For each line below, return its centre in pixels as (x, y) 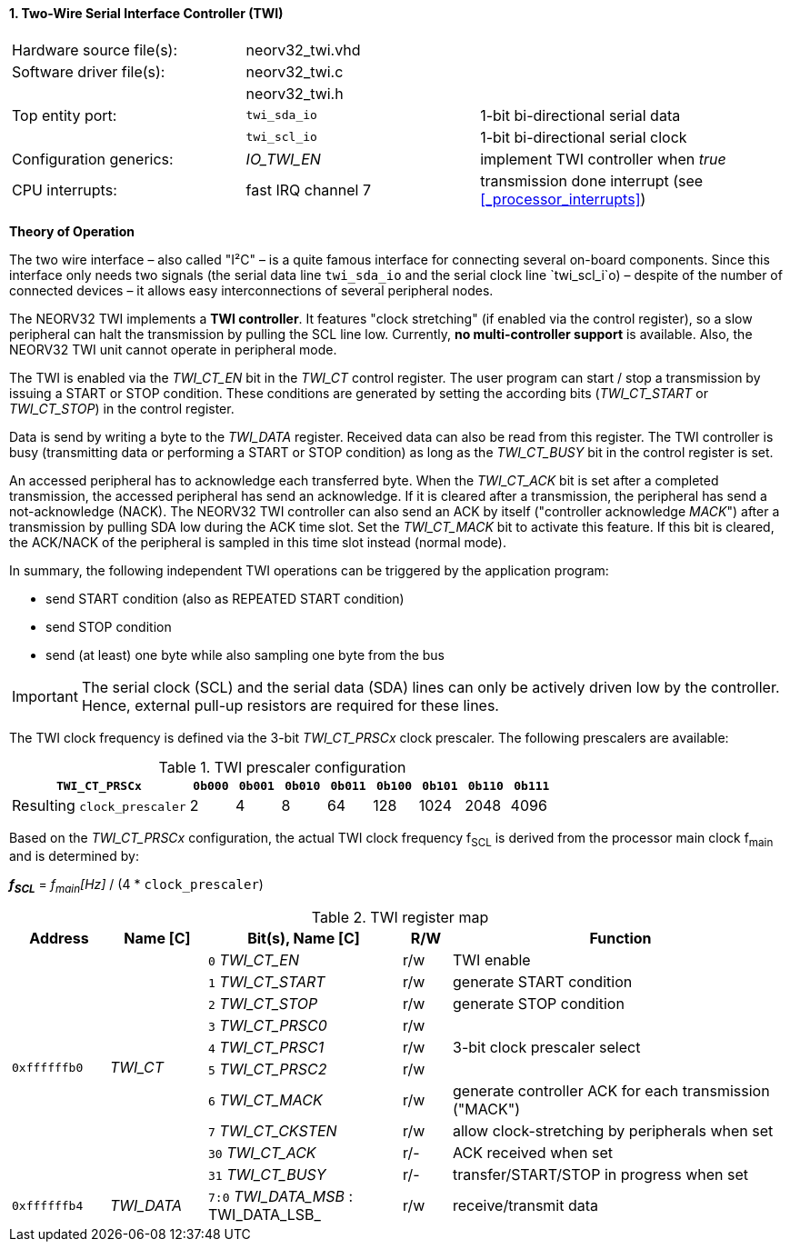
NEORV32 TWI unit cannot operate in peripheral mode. (173, 349)
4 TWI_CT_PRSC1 (266, 1048)
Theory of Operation (72, 231)
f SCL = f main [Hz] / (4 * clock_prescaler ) (136, 886)
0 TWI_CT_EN (254, 960)
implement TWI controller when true (603, 159)
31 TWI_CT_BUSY (267, 1175)
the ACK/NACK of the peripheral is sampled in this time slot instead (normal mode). (258, 542)
